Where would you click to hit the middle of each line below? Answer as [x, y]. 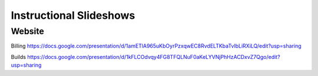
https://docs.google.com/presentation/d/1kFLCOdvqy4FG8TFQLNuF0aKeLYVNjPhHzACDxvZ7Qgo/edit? [154, 57]
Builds [19, 57]
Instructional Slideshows [73, 15]
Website [27, 31]
